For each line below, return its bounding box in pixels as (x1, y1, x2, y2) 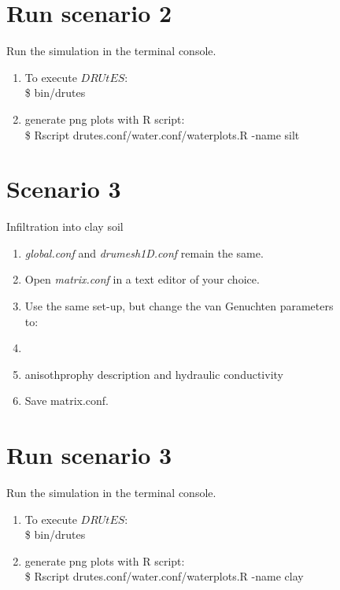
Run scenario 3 (6, 439, 172, 471)
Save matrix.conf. (24, 392, 109, 409)
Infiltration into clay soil (6, 218, 124, 235)
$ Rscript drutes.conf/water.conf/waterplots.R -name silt (24, 126, 300, 143)
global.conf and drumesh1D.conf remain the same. (24, 244, 264, 261)
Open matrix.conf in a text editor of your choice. (24, 271, 260, 288)
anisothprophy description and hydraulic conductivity (24, 366, 283, 382)
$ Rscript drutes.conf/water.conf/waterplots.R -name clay (24, 568, 304, 584)
